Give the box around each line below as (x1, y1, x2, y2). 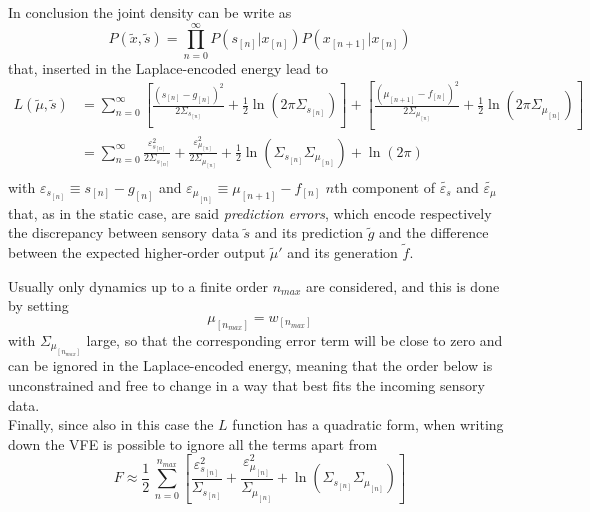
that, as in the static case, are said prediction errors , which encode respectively (8, 202, 492, 223)
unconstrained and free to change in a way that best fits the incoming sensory (8, 374, 485, 395)
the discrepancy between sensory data (8, 222, 239, 243)
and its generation (287, 242, 398, 263)
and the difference (379, 222, 489, 243)
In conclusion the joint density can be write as (8, 2, 292, 22)
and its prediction (254, 222, 364, 243)
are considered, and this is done (305, 275, 500, 296)
